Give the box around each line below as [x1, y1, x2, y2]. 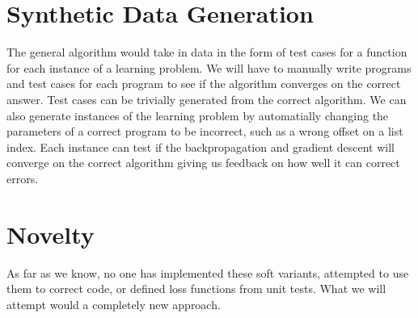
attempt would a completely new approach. [6, 295, 221, 312]
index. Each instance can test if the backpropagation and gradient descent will [6, 138, 395, 155]
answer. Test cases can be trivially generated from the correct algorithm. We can [6, 90, 407, 107]
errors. [6, 169, 39, 186]
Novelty [6, 217, 95, 250]
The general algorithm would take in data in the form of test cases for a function [6, 44, 407, 61]
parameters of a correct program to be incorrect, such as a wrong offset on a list [6, 123, 403, 140]
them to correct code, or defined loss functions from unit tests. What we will [6, 280, 386, 297]
